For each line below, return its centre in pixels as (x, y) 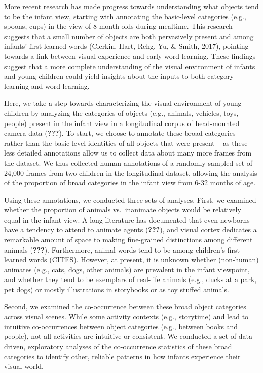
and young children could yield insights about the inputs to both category (119, 76)
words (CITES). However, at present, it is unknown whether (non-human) (144, 259)
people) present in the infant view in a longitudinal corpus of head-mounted (122, 123)
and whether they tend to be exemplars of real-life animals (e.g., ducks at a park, (130, 279)
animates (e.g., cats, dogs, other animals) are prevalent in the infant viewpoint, (127, 269)
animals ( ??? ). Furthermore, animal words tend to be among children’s (115, 249)
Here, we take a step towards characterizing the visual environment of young (123, 103)
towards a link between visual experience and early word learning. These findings (130, 56)
